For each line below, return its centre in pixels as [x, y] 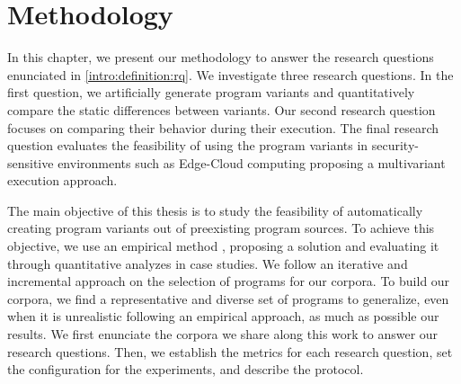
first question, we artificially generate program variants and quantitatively [211, 92]
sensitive [31, 162]
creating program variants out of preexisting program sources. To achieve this [221, 228]
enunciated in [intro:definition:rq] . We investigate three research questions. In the [230, 74]
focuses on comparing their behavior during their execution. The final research [223, 127]
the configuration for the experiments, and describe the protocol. [186, 369]
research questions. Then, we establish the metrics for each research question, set [230, 351]
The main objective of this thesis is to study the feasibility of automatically [215, 210]
